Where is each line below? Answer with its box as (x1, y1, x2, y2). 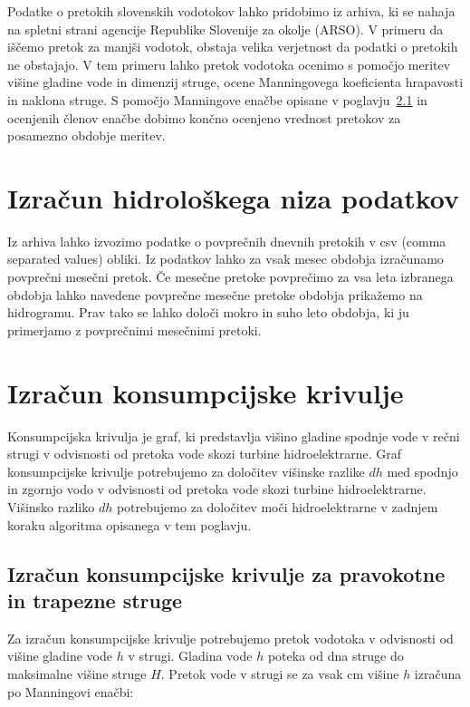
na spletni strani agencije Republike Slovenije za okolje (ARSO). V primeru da (7, 19, 444, 38)
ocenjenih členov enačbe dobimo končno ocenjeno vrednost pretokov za (7, 108, 401, 127)
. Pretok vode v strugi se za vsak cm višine (160, 663, 399, 683)
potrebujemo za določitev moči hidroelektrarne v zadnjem (116, 497, 438, 516)
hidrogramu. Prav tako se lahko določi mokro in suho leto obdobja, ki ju (7, 303, 409, 322)
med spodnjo (387, 461, 458, 480)
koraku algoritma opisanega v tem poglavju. (7, 515, 252, 534)
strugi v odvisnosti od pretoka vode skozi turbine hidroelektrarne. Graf (7, 444, 402, 463)
